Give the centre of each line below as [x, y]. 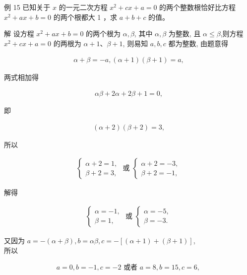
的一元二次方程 [83, 7]
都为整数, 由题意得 [198, 43]
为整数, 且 [185, 34]
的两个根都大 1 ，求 [85, 17]
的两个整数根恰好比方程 [198, 7]
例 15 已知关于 [27, 7]
